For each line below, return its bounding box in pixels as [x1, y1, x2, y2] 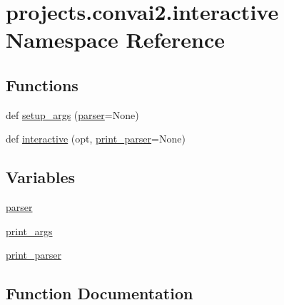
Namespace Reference [6, 25, 225, 54]
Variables [6, 166, 76, 188]
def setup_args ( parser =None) [6, 107, 139, 122]
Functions [6, 73, 78, 95]
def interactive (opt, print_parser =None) [6, 131, 186, 146]
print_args [6, 223, 53, 238]
